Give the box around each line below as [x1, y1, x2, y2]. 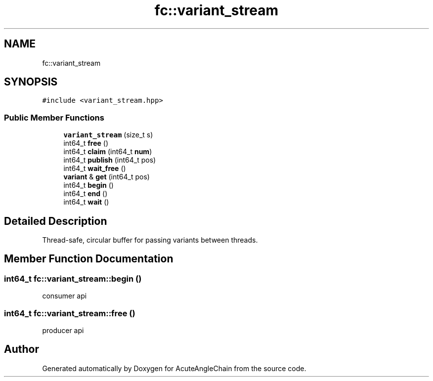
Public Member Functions [4, 112, 104, 123]
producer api [42, 326, 84, 335]
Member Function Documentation [4, 253, 173, 265]
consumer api [42, 292, 87, 300]
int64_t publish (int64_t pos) [63, 156, 156, 165]
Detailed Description [4, 214, 107, 227]
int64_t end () [63, 189, 108, 198]
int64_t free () [63, 139, 109, 148]
